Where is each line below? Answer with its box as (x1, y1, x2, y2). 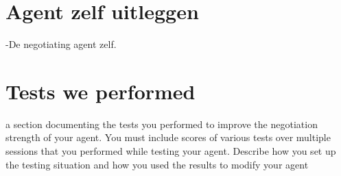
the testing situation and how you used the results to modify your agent (5, 157, 309, 171)
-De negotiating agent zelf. (5, 37, 117, 51)
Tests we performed (5, 77, 196, 105)
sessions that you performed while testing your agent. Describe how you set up (5, 144, 336, 158)
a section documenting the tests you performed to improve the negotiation (5, 116, 318, 131)
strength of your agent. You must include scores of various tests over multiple (5, 130, 331, 144)
